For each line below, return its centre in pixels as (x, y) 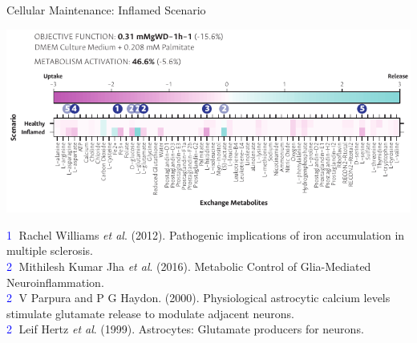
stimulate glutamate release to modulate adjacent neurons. (150, 313)
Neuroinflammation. (55, 282)
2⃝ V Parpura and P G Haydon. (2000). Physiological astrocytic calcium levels (198, 298)
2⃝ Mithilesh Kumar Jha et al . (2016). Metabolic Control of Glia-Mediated (189, 266)
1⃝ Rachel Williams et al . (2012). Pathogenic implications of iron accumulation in (206, 234)
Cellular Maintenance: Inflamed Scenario (106, 10)
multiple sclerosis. (50, 250)
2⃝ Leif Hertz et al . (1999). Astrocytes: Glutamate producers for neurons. (185, 329)
